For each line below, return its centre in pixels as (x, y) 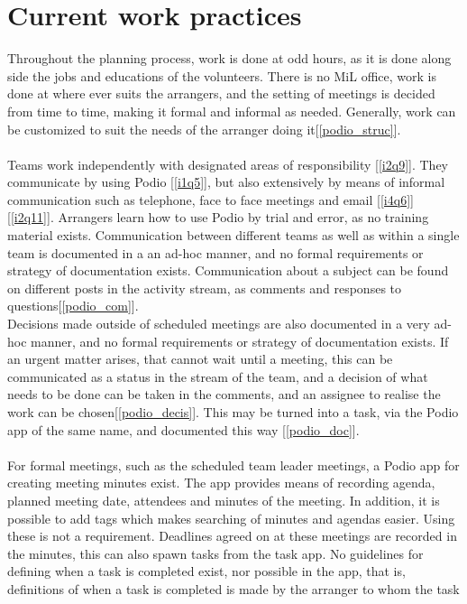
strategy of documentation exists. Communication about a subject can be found (228, 270)
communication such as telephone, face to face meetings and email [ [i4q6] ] (211, 199)
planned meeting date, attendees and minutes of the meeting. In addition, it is (224, 500)
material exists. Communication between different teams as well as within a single (233, 235)
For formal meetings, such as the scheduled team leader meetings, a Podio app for (233, 465)
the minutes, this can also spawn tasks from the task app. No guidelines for (215, 553)
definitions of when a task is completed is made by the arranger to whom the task (233, 588)
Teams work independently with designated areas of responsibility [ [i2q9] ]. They (228, 164)
